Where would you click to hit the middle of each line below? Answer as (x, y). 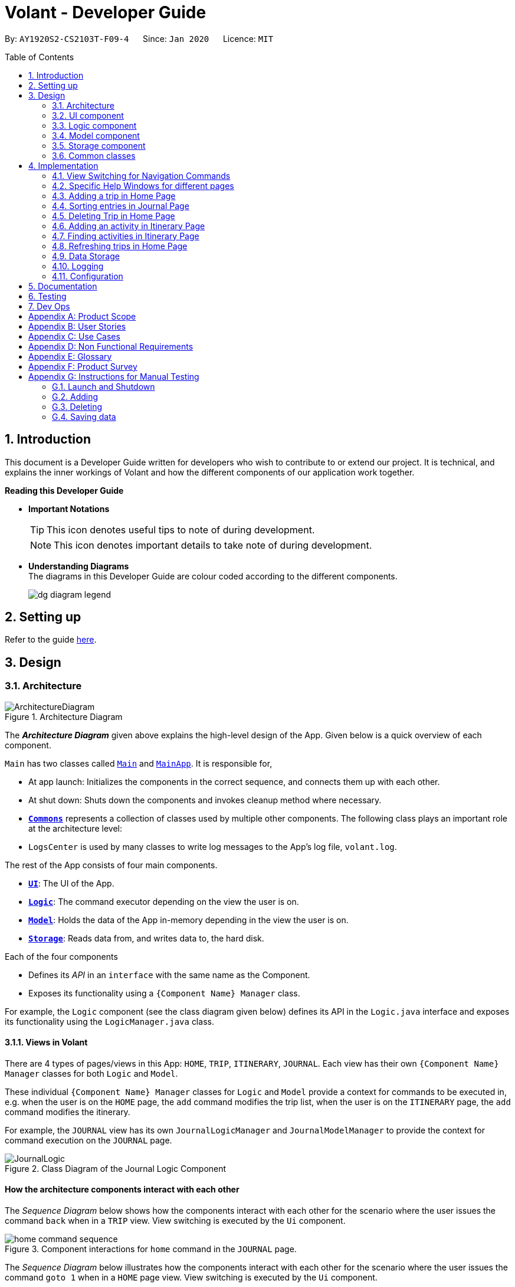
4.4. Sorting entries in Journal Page (121, 206)
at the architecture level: (75, 828)
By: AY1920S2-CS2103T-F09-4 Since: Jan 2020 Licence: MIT (139, 38)
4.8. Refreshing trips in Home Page (120, 246)
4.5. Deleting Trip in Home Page (114, 216)
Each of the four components (61, 956)
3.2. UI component (88, 115)
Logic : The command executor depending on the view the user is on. (164, 901)
